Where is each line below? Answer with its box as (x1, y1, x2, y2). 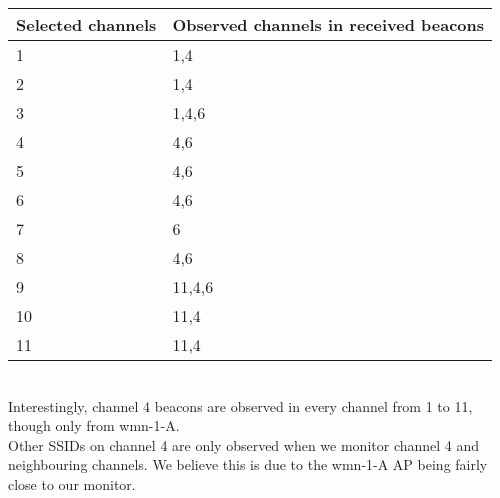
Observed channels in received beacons (172, 13, 485, 36)
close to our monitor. (8, 473, 136, 494)
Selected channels (16, 13, 157, 36)
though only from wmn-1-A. (8, 415, 180, 436)
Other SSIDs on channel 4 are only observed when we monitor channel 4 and (8, 434, 480, 455)
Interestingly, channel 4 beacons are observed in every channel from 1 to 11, (8, 395, 473, 416)
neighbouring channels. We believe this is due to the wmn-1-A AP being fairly (8, 454, 488, 475)
